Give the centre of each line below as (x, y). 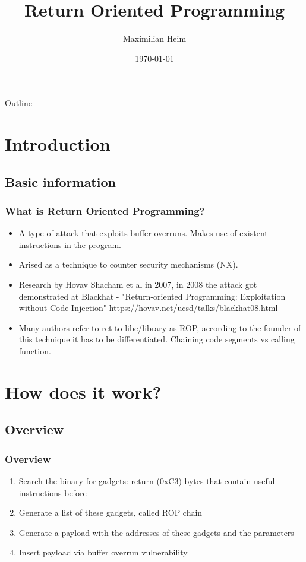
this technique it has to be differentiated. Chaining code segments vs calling (157, 339)
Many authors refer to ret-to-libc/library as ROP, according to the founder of (160, 327)
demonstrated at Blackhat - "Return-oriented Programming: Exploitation (152, 296)
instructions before (53, 492)
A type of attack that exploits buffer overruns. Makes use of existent (143, 233)
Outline (18, 103)
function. (35, 351)
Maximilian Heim (154, 38)
